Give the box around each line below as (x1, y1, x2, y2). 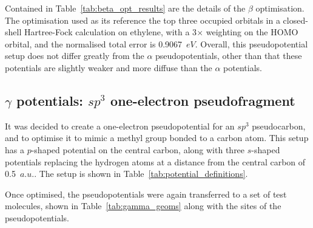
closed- (283, 13, 308, 26)
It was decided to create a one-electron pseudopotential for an (5, 119, 235, 132)
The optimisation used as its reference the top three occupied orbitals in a (5, 13, 280, 26)
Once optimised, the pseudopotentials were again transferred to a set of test (5, 187, 287, 200)
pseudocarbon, (252, 119, 306, 132)
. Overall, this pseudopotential (195, 37, 308, 50)
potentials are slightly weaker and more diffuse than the (5, 61, 212, 74)
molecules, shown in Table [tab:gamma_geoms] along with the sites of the (5, 199, 281, 212)
